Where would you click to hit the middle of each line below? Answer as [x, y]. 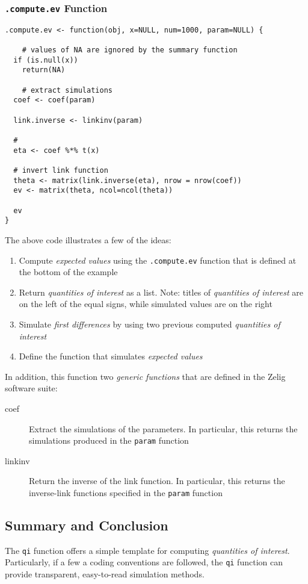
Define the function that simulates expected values [111, 356]
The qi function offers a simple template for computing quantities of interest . [147, 550]
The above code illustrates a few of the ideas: [88, 239]
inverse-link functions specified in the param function [126, 492]
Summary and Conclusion [87, 525]
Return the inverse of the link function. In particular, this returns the [157, 481]
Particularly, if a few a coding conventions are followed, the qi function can [144, 562]
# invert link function [61, 170]
